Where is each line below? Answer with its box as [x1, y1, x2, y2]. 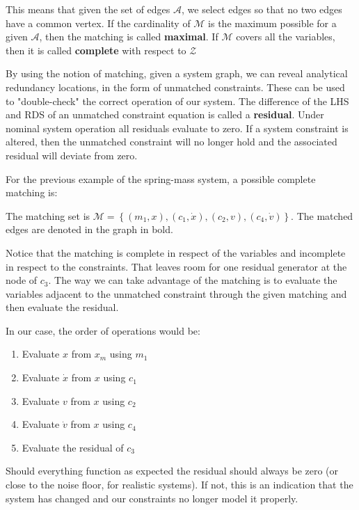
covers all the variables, [236, 29, 335, 44]
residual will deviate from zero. [6, 148, 138, 162]
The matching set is [6, 208, 90, 223]
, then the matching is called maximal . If [39, 29, 218, 44]
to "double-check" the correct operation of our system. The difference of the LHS [6, 93, 349, 108]
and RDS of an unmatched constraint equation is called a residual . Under [6, 107, 324, 122]
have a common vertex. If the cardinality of [6, 15, 191, 30]
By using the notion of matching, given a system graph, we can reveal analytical [6, 66, 348, 81]
